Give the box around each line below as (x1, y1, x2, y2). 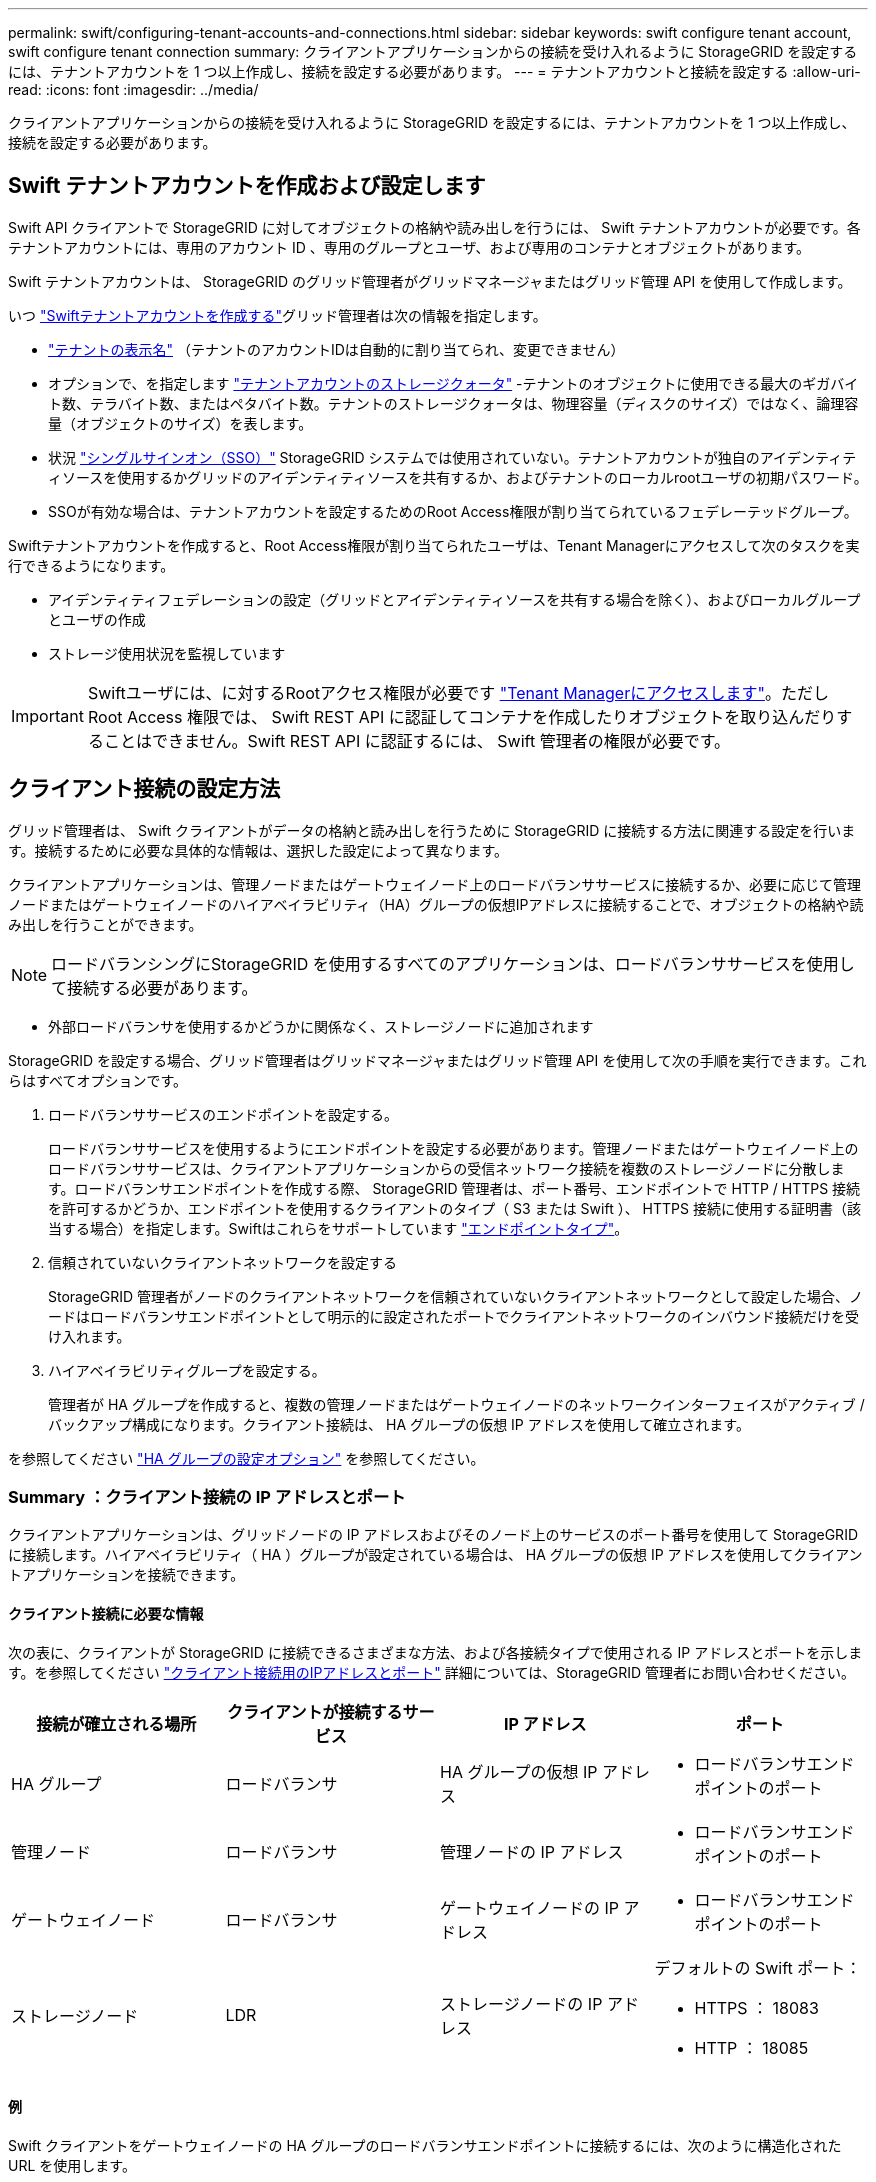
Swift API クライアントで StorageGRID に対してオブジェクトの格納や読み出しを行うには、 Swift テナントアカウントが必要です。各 (8, 218, 861, 236)
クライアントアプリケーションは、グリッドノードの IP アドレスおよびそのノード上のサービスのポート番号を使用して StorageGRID (8, 1526, 858, 1544)
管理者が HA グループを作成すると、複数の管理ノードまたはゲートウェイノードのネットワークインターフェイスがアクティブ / (48, 1395, 865, 1413)
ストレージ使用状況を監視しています (48, 644, 286, 662)
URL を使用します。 (8, 2156, 136, 2174)
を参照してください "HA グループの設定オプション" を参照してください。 (8, 1449, 485, 1467)
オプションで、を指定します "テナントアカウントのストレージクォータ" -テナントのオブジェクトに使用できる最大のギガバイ (48, 374, 859, 392)
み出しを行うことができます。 (8, 915, 203, 933)
